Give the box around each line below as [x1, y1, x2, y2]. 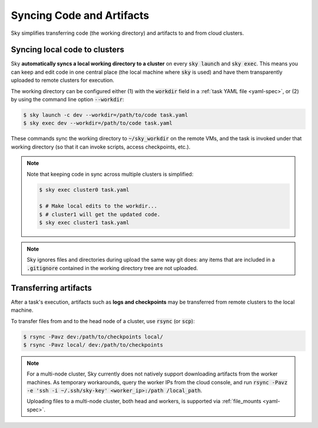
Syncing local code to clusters [11, 45, 125, 55]
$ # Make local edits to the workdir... [39, 203, 157, 209]
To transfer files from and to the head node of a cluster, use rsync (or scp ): [11, 317, 195, 324]
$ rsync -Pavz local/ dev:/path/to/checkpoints [23, 341, 163, 348]
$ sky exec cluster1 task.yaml [39, 219, 130, 226]
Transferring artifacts [11, 283, 92, 293]
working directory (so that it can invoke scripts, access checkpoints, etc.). [11, 143, 191, 150]
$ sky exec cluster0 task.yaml [39, 186, 130, 193]
